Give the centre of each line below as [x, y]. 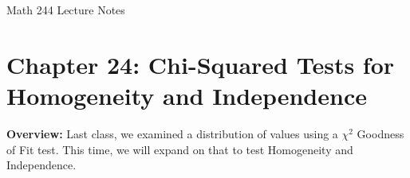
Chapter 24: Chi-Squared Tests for [201, 64]
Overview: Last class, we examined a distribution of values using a [172, 133]
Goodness [380, 133]
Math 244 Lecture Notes [66, 10]
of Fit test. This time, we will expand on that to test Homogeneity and [180, 149]
